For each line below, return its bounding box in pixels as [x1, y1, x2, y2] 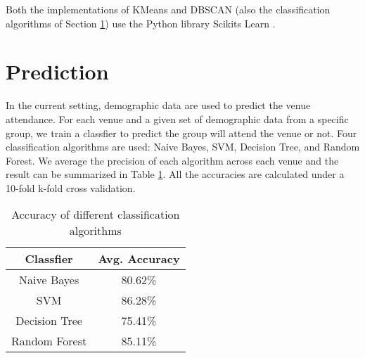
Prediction [6, 57, 109, 86]
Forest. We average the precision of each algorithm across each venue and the [6, 153, 339, 167]
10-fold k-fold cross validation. [6, 180, 136, 195]
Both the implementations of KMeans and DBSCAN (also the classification [6, 2, 331, 16]
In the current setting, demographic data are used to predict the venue [6, 98, 311, 113]
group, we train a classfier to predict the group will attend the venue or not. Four [6, 125, 357, 140]
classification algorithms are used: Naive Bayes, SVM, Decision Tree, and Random [6, 139, 360, 154]
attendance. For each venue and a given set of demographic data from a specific [6, 111, 349, 126]
